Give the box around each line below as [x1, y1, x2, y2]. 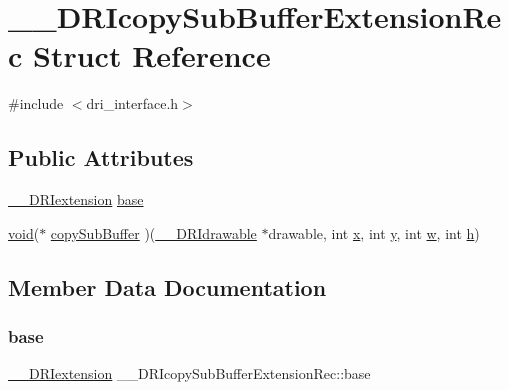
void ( [8, 222, 40, 243]
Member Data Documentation [8, 271, 327, 302]
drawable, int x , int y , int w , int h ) [268, 222, 480, 243]
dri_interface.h [86, 93, 179, 114]
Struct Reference [33, 35, 271, 76]
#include [8, 93, 64, 114]
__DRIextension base [8, 189, 144, 210]
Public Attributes [8, 142, 194, 173]
